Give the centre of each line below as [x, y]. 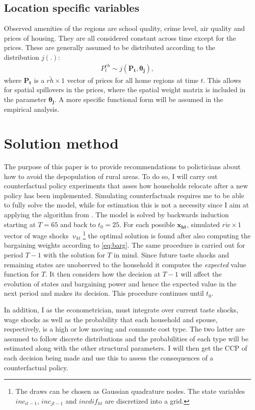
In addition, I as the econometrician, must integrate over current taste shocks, [121, 309]
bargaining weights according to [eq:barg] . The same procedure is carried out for [125, 245]
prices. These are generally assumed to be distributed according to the [110, 47]
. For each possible [147, 224]
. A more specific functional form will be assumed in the [139, 99]
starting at [20, 224]
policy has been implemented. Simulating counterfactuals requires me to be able [124, 195]
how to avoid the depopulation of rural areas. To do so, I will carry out [111, 176]
